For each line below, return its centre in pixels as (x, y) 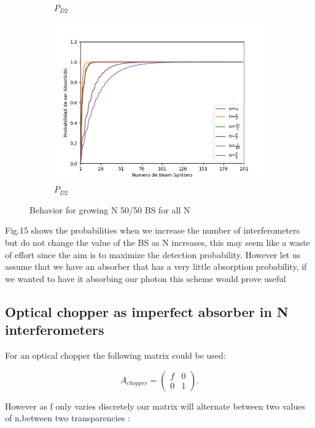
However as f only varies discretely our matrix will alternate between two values (155, 406)
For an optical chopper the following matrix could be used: (115, 355)
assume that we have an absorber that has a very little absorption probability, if (156, 266)
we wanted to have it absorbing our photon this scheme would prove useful (146, 278)
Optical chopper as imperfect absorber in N (147, 311)
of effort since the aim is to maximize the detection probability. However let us (153, 254)
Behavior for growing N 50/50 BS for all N (110, 209)
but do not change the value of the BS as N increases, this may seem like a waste (157, 242)
